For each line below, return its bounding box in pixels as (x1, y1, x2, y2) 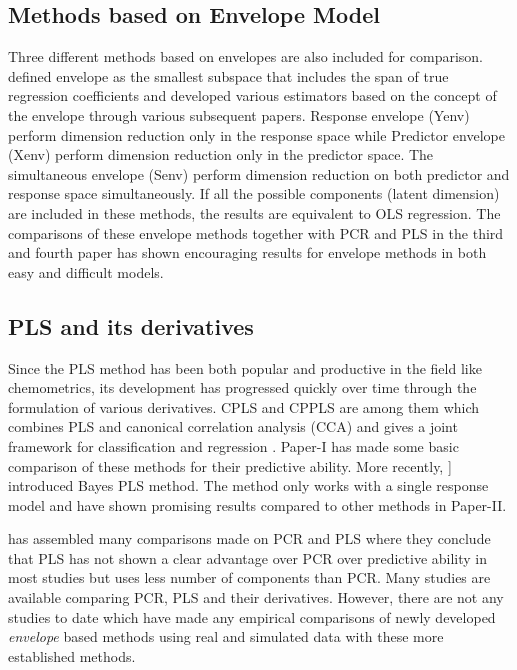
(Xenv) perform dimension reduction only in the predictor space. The (8, 144, 434, 165)
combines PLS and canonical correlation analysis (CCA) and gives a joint (8, 416, 458, 437)
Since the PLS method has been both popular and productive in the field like (8, 357, 482, 378)
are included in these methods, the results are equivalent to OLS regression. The (8, 202, 501, 223)
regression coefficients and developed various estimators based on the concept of (8, 85, 497, 106)
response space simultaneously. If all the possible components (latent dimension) (8, 183, 500, 204)
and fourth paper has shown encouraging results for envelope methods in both (8, 242, 487, 263)
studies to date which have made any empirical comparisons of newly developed (8, 606, 496, 627)
